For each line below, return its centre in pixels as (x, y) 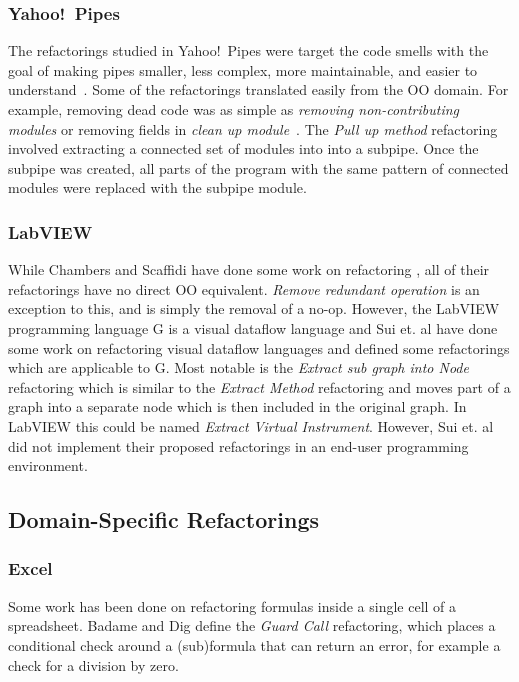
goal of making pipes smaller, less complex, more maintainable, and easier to (243, 69)
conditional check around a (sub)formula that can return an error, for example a (254, 644)
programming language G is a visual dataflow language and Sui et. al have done (253, 327)
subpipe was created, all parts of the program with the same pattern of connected (258, 167)
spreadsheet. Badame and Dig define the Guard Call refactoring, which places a (252, 625)
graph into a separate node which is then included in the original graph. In (237, 406)
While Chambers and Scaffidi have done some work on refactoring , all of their (249, 269)
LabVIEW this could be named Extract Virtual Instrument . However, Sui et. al (251, 425)
